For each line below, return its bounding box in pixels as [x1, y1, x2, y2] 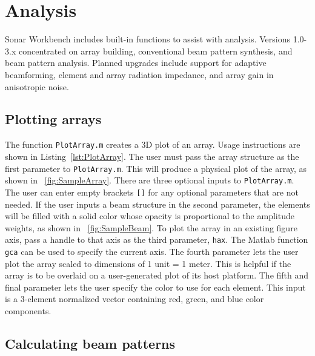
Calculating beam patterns [5, 334, 176, 352]
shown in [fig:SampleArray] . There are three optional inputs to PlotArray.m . [5, 174, 294, 186]
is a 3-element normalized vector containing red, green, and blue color [5, 292, 264, 305]
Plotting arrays [5, 110, 102, 128]
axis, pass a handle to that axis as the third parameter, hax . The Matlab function [5, 233, 308, 246]
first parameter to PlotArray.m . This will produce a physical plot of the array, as [5, 162, 307, 174]
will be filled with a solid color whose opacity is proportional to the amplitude [5, 209, 294, 222]
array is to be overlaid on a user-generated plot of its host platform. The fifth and [5, 269, 309, 282]
